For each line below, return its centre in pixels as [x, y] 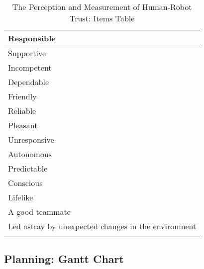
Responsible [32, 38]
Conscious [25, 183]
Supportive [27, 53]
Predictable [28, 168]
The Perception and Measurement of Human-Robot [102, 7]
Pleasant [23, 125]
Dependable [29, 82]
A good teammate [39, 212]
